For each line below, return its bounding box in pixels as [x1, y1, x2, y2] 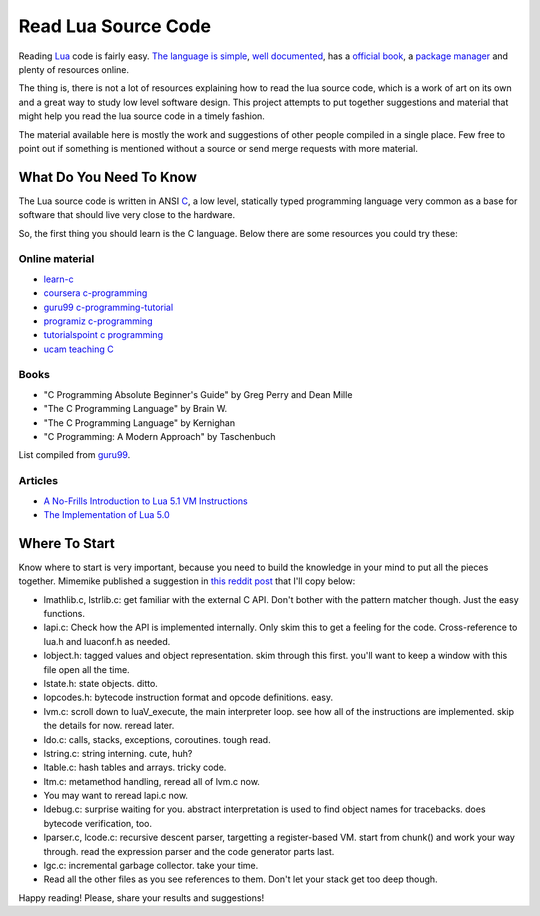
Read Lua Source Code [18, 15, 212, 37]
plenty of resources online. [18, 63, 130, 75]
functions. [43, 607, 85, 619]
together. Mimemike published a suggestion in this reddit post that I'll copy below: [18, 575, 356, 587]
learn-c [43, 273, 74, 285]
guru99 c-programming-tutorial [43, 301, 174, 313]
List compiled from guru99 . [18, 449, 131, 461]
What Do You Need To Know [18, 168, 197, 185]
